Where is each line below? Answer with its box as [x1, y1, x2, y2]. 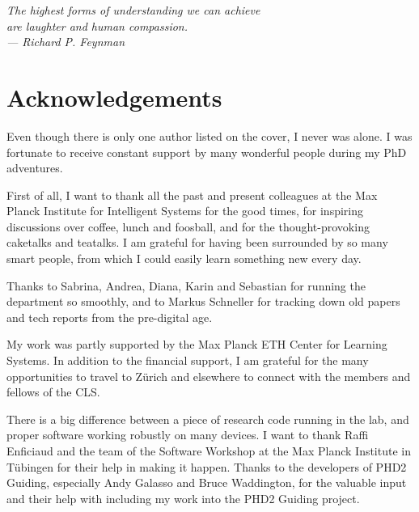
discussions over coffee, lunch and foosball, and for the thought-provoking [6, 218, 370, 235]
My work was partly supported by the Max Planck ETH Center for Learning [6, 336, 387, 353]
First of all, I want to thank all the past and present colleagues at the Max [6, 186, 378, 203]
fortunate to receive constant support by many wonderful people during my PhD [6, 143, 407, 160]
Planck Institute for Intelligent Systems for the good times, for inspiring [6, 202, 363, 219]
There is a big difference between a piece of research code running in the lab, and [6, 410, 409, 427]
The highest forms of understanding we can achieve [6, 2, 260, 18]
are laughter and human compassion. [6, 17, 188, 34]
